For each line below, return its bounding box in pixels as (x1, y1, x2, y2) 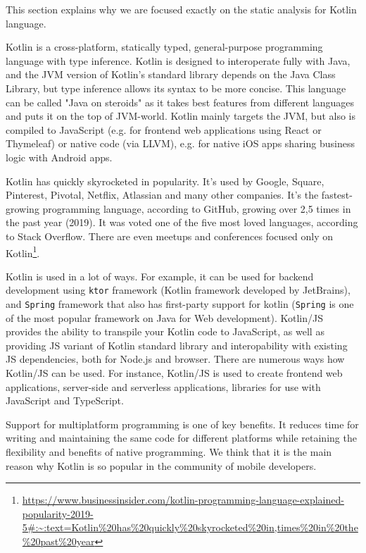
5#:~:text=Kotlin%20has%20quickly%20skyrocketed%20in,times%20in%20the (22, 520, 358, 535)
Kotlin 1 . (6, 243, 40, 260)
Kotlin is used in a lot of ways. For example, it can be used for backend (6, 268, 314, 283)
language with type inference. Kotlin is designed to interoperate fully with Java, (6, 53, 351, 68)
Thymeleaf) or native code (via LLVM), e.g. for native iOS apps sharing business (6, 136, 355, 151)
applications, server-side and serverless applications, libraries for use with (6, 379, 321, 394)
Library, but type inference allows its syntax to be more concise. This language (6, 80, 346, 95)
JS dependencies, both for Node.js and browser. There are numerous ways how (6, 352, 345, 366)
